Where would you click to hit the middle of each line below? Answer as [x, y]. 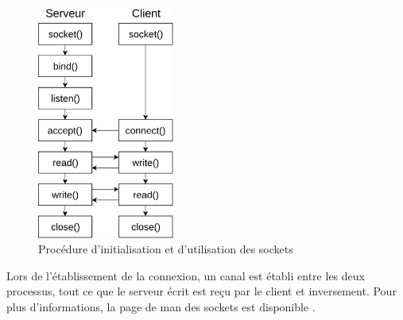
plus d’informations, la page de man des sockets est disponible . [161, 306]
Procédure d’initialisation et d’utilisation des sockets [166, 249]
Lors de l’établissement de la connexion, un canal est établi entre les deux [186, 275]
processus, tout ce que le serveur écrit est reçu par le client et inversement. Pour [201, 291]
